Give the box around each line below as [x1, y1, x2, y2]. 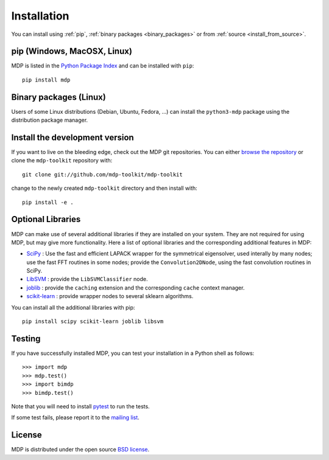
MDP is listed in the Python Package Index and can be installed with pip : [11, 62, 194, 69]
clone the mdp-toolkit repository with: [11, 157, 113, 164]
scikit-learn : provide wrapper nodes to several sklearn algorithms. [26, 293, 194, 300]
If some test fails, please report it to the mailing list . [11, 414, 140, 421]
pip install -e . [22, 198, 74, 206]
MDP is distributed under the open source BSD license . [11, 446, 150, 453]
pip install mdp [22, 76, 71, 83]
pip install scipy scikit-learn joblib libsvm [22, 318, 164, 325]
